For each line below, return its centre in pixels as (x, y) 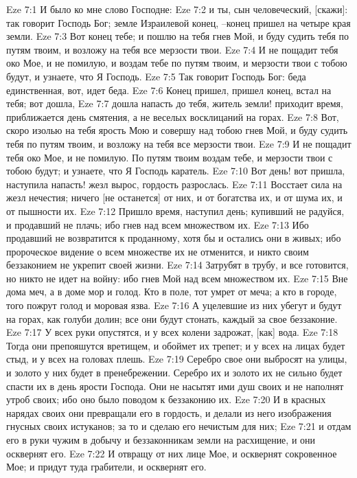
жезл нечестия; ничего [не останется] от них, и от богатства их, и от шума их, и (174, 197)
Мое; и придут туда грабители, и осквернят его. (106, 467)
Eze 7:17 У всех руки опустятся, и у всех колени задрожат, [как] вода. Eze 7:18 (172, 332)
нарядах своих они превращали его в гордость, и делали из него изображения (169, 412)
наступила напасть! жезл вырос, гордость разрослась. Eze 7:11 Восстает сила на (174, 184)
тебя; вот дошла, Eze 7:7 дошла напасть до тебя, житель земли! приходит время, (175, 103)
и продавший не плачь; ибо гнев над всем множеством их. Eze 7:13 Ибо (158, 224)
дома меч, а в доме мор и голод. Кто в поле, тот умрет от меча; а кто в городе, (172, 292)
